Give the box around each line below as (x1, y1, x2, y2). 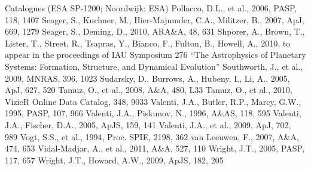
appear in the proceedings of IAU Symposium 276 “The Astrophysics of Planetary (5, 48, 306, 61)
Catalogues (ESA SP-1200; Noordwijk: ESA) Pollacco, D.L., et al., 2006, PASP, (5, 2, 297, 14)
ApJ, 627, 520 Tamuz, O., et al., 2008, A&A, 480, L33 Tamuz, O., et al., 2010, (5, 84, 292, 96)
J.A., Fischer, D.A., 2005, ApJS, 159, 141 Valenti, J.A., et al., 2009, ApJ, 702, (5, 118, 291, 131)
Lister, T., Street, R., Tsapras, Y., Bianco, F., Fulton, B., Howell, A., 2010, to (5, 36, 291, 49)
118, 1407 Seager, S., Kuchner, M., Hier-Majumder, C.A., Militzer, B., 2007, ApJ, (5, 13, 304, 26)
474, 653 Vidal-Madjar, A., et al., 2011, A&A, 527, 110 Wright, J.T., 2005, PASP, (5, 142, 304, 154)
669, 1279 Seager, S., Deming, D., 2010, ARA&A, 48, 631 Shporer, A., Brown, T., (5, 25, 305, 38)
